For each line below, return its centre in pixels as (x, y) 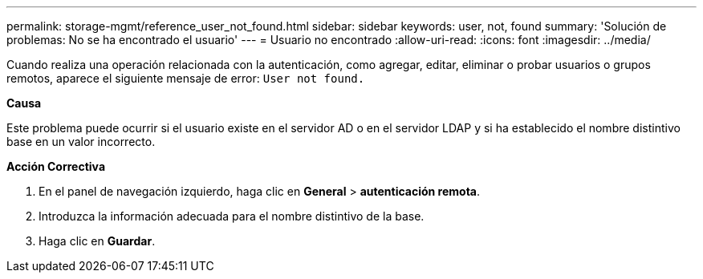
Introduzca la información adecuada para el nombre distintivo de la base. (232, 216)
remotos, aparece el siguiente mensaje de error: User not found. (186, 78)
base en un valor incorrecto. (81, 142)
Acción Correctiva (56, 166)
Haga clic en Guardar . (97, 241)
